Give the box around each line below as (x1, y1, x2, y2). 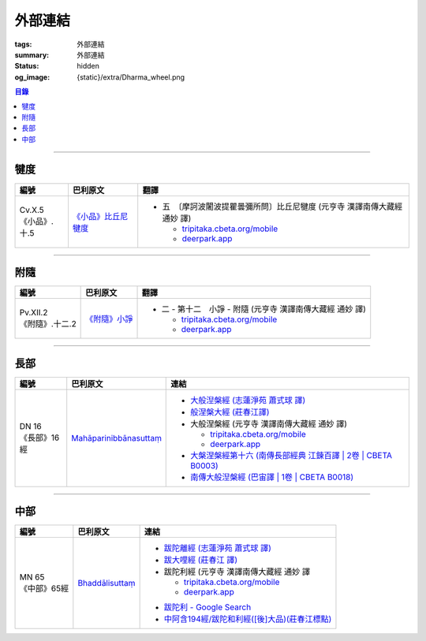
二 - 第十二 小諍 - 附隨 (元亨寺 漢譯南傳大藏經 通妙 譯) (161, 304, 367, 315)
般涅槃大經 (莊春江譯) (190, 406, 270, 417)
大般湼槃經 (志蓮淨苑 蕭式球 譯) (190, 394, 306, 405)
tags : (14, 39, 32, 49)
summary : (14, 50, 50, 59)
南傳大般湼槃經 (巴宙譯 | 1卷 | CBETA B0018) (190, 471, 354, 483)
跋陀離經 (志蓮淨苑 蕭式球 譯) (163, 542, 271, 553)
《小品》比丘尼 (72, 211, 129, 222)
